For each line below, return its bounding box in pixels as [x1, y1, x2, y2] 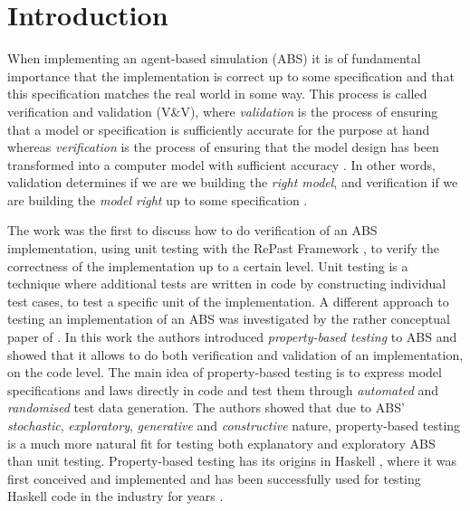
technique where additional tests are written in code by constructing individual [7, 274, 446, 293]
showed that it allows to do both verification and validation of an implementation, [7, 345, 464, 364]
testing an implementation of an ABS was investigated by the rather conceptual [7, 309, 450, 328]
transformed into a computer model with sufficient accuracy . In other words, [7, 155, 436, 174]
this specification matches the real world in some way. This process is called [7, 84, 427, 103]
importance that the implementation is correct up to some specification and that [7, 66, 455, 85]
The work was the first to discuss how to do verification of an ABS [7, 221, 378, 240]
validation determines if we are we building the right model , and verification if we [7, 173, 458, 192]
